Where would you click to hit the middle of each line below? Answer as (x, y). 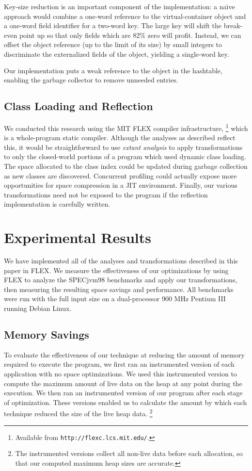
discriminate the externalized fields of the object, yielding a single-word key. (117, 54)
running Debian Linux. (38, 308)
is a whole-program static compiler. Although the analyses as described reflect (120, 138)
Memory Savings (47, 334)
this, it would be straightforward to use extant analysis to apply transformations (123, 147)
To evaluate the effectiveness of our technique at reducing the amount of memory (124, 354)
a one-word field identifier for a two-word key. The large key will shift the (113, 25)
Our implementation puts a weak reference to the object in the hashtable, (113, 70)
